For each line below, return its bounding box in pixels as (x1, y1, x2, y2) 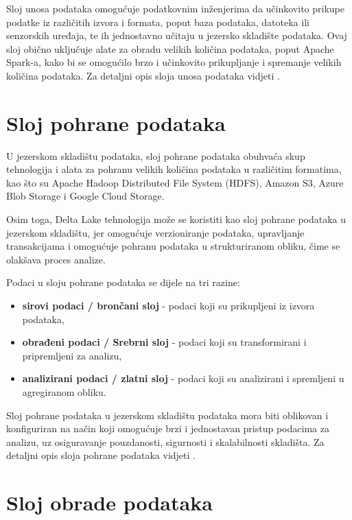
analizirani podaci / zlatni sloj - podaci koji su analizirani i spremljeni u (22, 371, 344, 386)
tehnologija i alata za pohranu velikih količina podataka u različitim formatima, (6, 162, 342, 176)
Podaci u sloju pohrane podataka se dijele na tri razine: (6, 275, 240, 289)
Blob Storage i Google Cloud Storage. (6, 189, 165, 203)
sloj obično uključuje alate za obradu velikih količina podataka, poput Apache (6, 41, 334, 56)
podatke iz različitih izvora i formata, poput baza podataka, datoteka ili (6, 14, 309, 29)
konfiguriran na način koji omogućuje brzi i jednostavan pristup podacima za (6, 421, 329, 436)
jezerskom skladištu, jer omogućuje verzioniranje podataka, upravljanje (6, 225, 305, 239)
